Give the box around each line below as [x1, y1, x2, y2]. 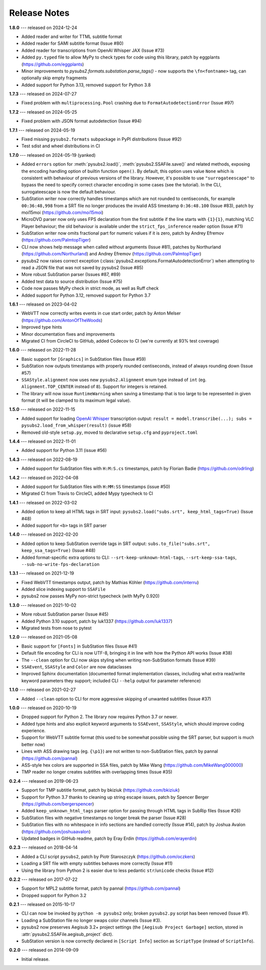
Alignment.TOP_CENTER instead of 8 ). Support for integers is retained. [21, 383, 167, 389]
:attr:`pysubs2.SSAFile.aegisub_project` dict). [21, 931, 113, 937]
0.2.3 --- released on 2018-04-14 [9, 844, 78, 850]
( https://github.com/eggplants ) [21, 61, 84, 67]
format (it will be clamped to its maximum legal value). [21, 397, 131, 404]
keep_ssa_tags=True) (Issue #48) [21, 548, 96, 554]
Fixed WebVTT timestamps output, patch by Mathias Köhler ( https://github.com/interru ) [21, 579, 199, 585]
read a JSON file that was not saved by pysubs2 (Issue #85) [21, 265, 144, 271]
